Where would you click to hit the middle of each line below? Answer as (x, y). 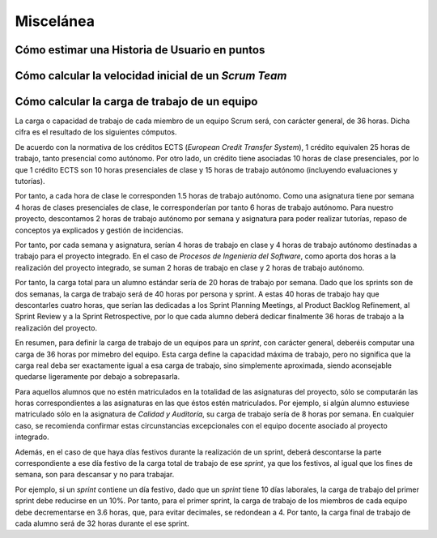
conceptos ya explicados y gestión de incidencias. (99, 230)
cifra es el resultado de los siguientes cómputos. (96, 132)
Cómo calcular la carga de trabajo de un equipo (136, 102)
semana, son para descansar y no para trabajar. (95, 475)
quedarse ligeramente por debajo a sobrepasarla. (98, 377)
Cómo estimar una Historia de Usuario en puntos (140, 50)
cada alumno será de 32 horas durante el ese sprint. (102, 523)
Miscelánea (55, 21)
